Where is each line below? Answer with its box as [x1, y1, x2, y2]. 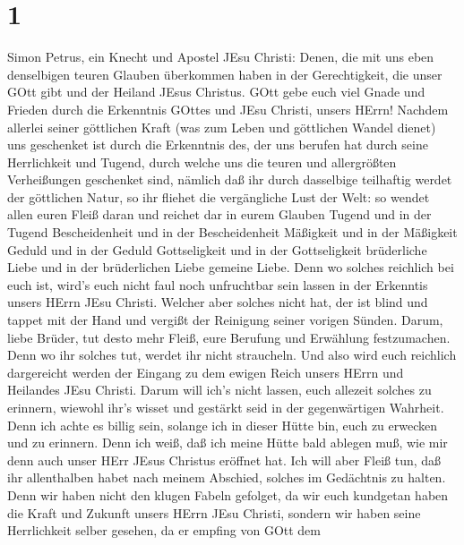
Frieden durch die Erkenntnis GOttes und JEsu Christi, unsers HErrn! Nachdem [7, 99, 449, 118]
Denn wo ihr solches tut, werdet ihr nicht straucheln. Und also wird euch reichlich [7, 345, 457, 364]
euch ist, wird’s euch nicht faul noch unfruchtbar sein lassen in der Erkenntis [7, 275, 428, 294]
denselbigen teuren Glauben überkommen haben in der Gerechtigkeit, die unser [7, 64, 443, 83]
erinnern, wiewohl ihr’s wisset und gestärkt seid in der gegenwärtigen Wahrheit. [7, 398, 444, 416]
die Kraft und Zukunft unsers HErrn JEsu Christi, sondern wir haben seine [7, 503, 421, 522]
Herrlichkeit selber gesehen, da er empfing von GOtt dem [7, 521, 321, 540]
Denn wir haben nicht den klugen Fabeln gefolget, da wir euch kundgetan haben [7, 485, 449, 504]
